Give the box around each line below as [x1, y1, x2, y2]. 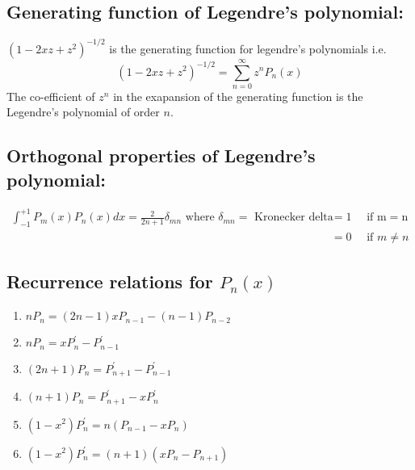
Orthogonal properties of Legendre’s [6, 143, 316, 168]
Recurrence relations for [6, 269, 213, 294]
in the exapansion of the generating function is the [113, 87, 363, 104]
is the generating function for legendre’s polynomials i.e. [109, 40, 387, 57]
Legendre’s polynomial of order [6, 103, 160, 120]
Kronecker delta [254, 212, 333, 224]
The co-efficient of [6, 87, 95, 104]
